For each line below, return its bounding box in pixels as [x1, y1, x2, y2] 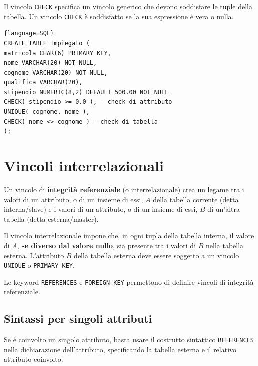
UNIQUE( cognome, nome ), [4, 108, 90, 116]
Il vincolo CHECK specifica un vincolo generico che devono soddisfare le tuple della [4, 1, 252, 11]
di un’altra [207, 204, 240, 214]
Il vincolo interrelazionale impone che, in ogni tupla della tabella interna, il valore [4, 230, 254, 241]
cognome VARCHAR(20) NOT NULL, [4, 69, 108, 76]
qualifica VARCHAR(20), [4, 79, 83, 86]
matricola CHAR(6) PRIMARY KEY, [4, 49, 111, 57]
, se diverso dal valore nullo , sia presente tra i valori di [17, 240, 196, 250]
